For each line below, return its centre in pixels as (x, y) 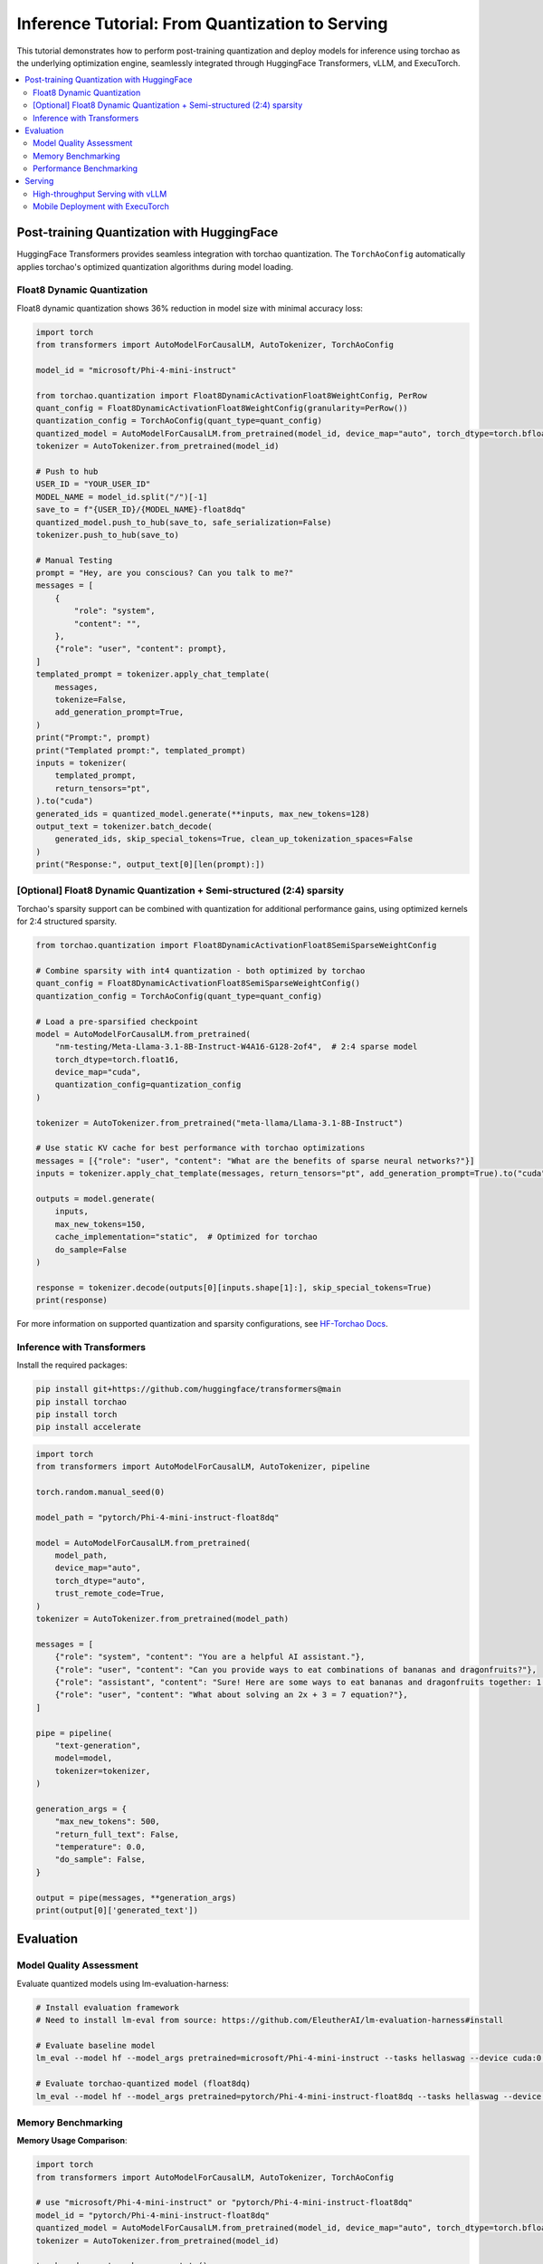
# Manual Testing (74, 560)
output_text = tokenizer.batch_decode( (124, 826)
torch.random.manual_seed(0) (100, 1492)
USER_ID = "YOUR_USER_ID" (93, 484)
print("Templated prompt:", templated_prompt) (141, 750)
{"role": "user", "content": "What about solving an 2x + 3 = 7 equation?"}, (232, 1695)
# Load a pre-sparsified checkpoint (117, 1022)
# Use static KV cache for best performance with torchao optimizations (200, 1148)
